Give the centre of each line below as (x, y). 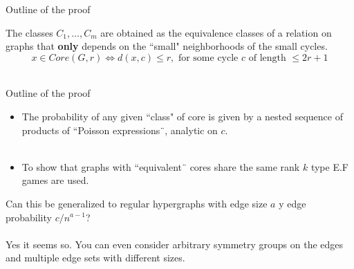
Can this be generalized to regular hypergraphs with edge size (137, 203)
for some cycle (208, 58)
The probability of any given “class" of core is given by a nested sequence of (182, 116)
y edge (292, 203)
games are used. (55, 180)
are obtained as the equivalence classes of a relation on (216, 32)
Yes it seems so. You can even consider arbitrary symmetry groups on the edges (175, 244)
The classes (29, 32)
